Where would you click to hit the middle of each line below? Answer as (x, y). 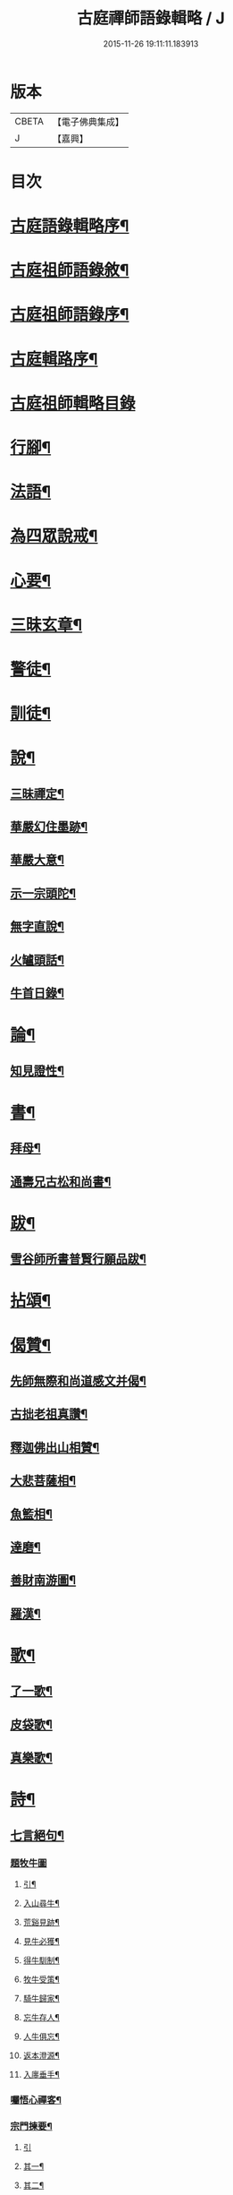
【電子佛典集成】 (88, 122)
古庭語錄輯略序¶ (70, 226)
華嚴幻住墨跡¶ (49, 827)
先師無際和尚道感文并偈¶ (78, 1380)
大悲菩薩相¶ (43, 1481)
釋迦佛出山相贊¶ (55, 1447)
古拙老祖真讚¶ (49, 1415)
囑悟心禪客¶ (36, 2099)
